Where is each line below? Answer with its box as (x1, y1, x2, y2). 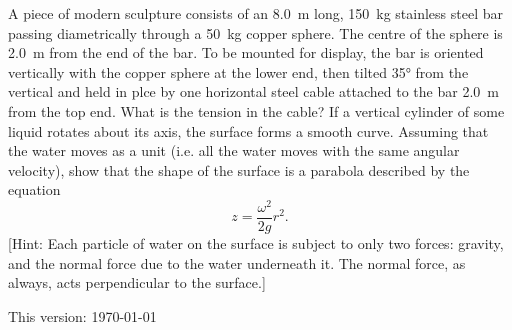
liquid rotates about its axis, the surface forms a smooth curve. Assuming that (8, 120, 489, 141)
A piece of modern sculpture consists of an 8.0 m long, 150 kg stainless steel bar (8, 3, 503, 23)
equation (8, 179, 61, 200)
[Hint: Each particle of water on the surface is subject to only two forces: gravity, (8, 233, 504, 254)
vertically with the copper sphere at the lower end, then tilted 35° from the (8, 61, 469, 82)
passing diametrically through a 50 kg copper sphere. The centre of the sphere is (8, 22, 503, 43)
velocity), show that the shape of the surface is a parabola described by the (8, 159, 470, 180)
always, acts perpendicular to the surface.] (8, 272, 266, 293)
